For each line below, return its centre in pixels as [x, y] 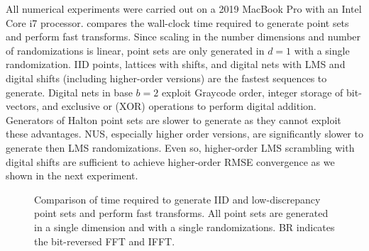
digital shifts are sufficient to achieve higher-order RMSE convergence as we [170, 161]
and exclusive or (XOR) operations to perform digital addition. [179, 106]
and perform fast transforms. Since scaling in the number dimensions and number [183, 37]
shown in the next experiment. [72, 175]
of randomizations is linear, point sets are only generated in [135, 50]
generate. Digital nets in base [69, 92]
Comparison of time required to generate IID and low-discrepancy [177, 199]
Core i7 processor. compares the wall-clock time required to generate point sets [177, 22]
